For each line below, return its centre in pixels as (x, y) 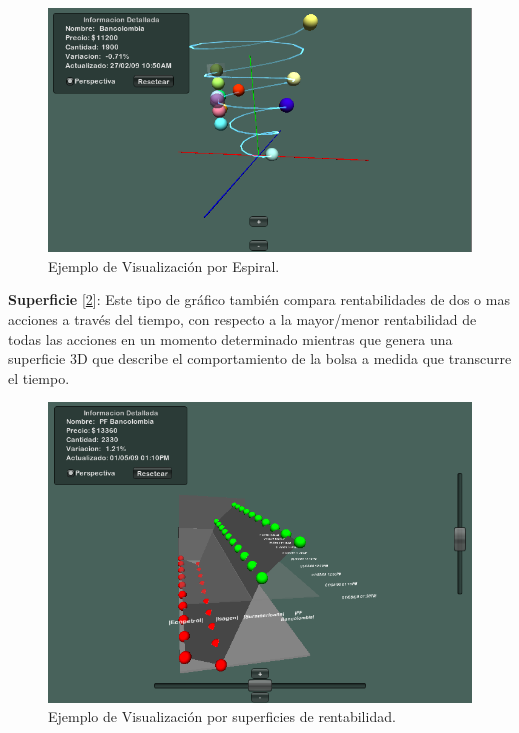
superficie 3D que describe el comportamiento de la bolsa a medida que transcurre (260, 358)
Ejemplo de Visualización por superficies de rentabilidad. (222, 716)
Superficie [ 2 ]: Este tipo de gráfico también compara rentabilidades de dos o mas (259, 299)
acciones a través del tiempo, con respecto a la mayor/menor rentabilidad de (242, 319)
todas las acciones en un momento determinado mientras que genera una (230, 338)
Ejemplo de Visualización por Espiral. (164, 265)
